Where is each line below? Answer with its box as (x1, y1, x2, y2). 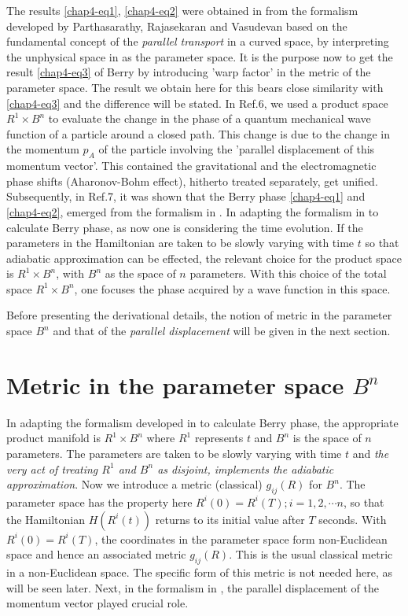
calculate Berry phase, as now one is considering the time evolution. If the (6, 219, 363, 235)
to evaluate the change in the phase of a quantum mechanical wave (48, 110, 371, 127)
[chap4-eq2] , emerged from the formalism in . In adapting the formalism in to (6, 203, 379, 219)
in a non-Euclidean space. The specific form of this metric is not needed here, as (6, 563, 393, 580)
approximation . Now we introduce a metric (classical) (6, 476, 263, 492)
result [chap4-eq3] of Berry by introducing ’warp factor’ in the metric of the (6, 64, 371, 80)
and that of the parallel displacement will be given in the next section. (53, 323, 391, 339)
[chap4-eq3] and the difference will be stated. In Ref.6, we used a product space (6, 94, 388, 111)
